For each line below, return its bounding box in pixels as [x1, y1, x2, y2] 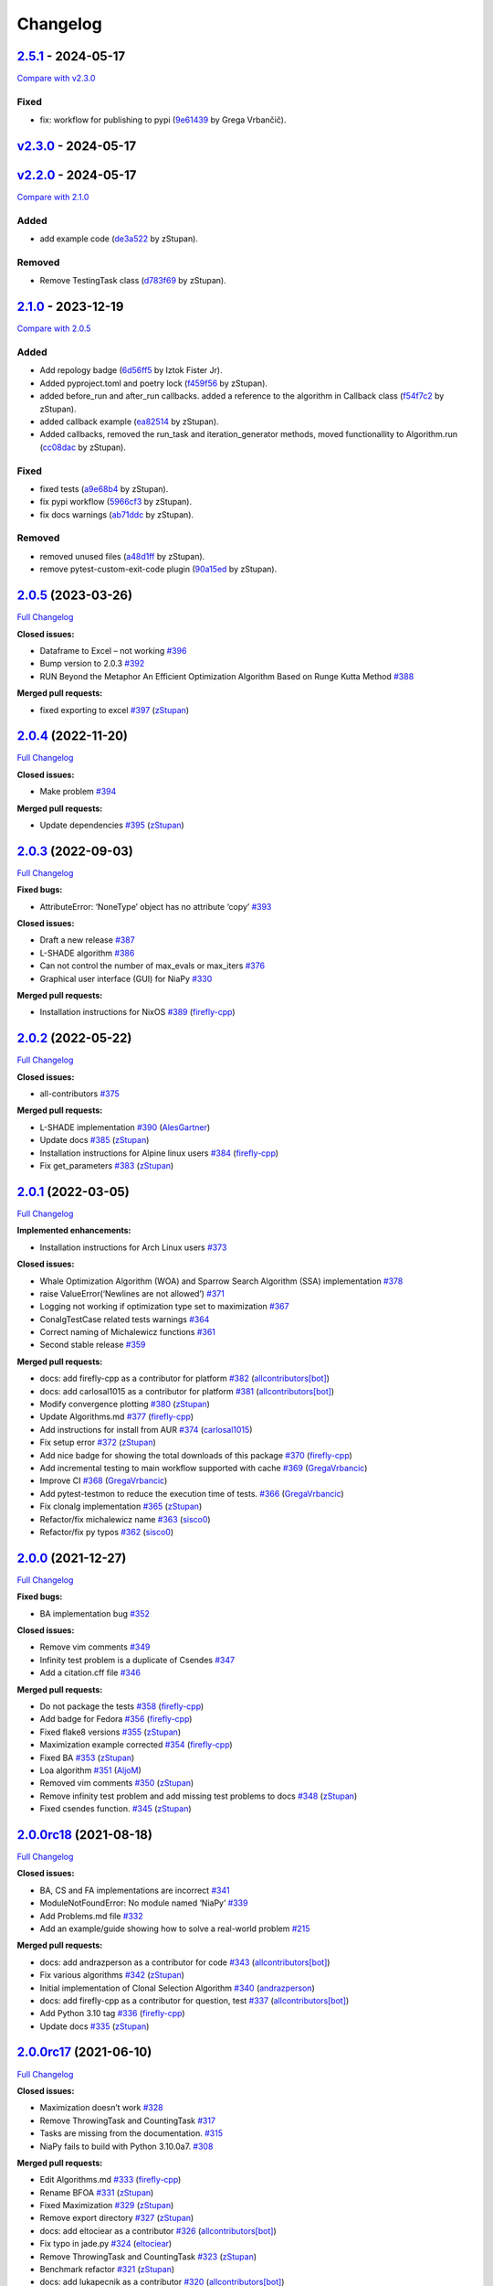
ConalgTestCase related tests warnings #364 [39, 1313, 210, 1325]
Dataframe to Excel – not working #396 [39, 645, 187, 656]
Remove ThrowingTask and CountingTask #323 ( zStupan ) [39, 2250, 257, 2262]
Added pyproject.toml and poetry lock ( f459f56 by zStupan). [39, 378, 268, 389]
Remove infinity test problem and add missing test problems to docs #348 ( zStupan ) [39, 1790, 358, 1801]
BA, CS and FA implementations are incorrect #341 [39, 1885, 230, 1896]
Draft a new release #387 [39, 935, 136, 945]
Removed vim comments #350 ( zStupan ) [39, 1778, 194, 1789]
